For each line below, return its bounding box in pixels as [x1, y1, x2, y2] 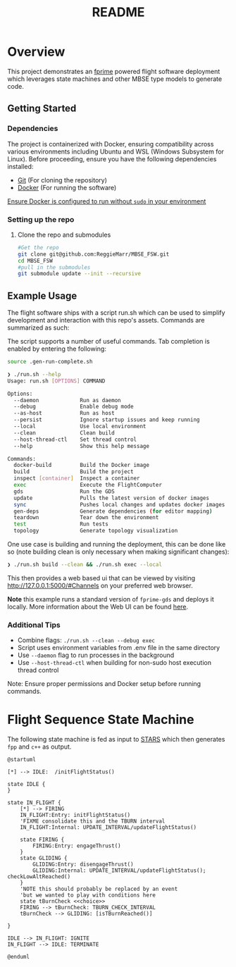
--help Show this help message [13, 442, 150, 449]
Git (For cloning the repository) [17, 175, 108, 184]
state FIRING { [20, 836, 65, 844]
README [92, 4, 145, 20]
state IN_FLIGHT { [7, 799, 61, 806]
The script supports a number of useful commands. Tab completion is [7, 337, 210, 346]
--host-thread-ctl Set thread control [13, 436, 137, 443]
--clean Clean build [13, 429, 115, 437]
